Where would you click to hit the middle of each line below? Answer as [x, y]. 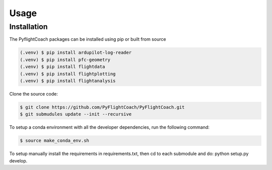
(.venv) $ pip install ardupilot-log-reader [76, 53]
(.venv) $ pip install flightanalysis [68, 81]
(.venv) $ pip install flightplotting [68, 74]
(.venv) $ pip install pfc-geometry [65, 60]
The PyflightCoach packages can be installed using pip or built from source [88, 39]
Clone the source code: [33, 94]
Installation [28, 27]
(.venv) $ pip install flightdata [62, 67]
